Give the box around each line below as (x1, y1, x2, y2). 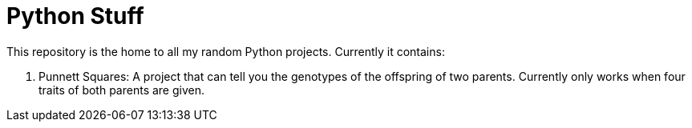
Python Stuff (6, 2, 144, 30)
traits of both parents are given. (38, 82, 204, 97)
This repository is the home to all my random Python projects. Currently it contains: (6, 44, 445, 58)
